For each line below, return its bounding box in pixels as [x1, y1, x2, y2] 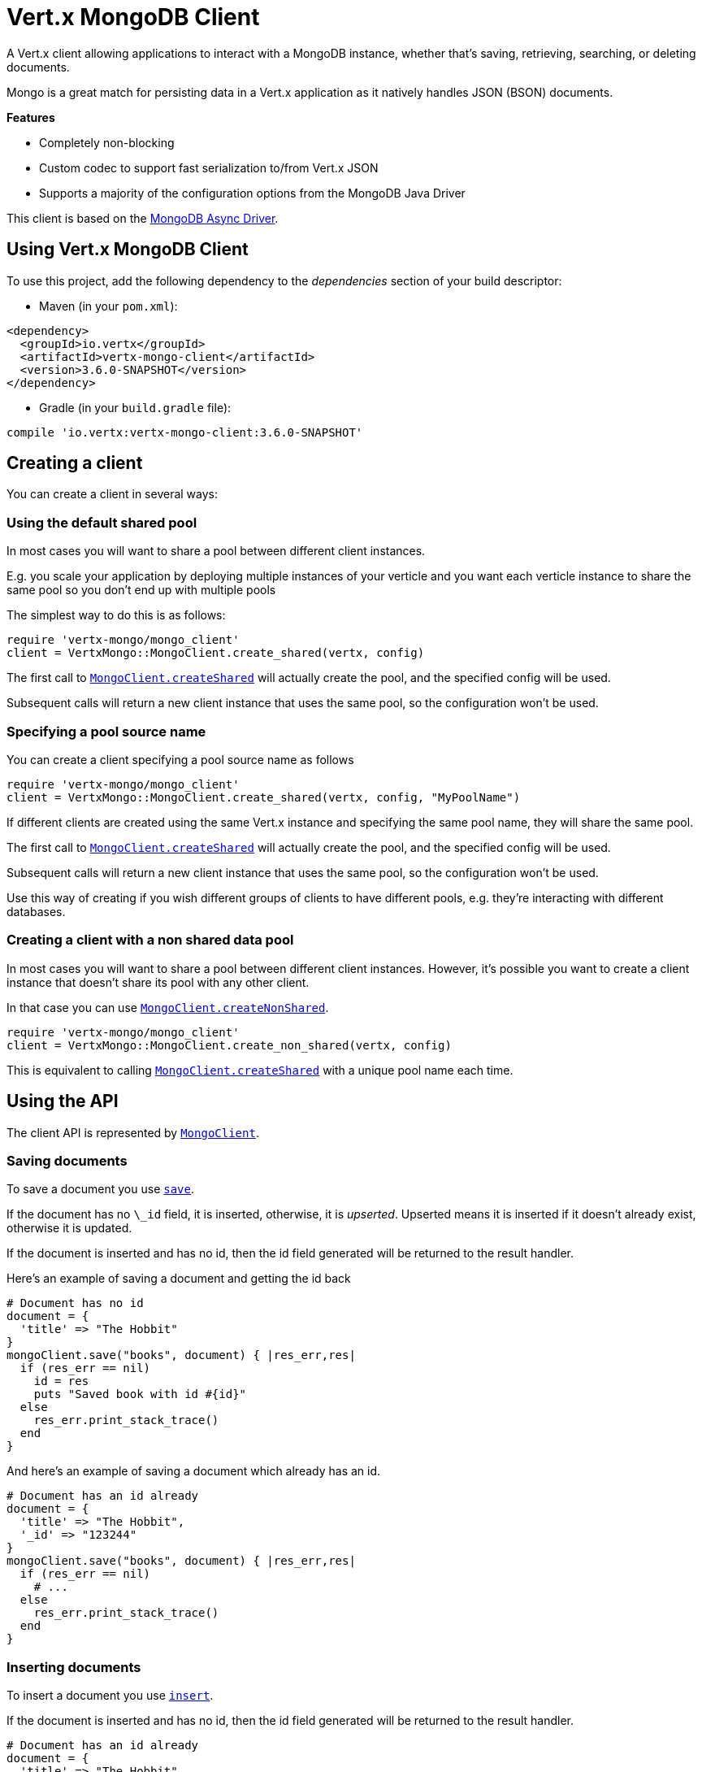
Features [6, 110, 55, 124]
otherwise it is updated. [6, 1221, 132, 1236]
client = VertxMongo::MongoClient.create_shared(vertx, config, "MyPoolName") [6, 790, 521, 804]
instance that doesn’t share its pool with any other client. [6, 975, 310, 989]
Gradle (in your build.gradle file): [39, 400, 232, 415]
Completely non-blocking [39, 135, 175, 150]
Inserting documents [6, 1658, 141, 1675]
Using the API [6, 1091, 119, 1112]
